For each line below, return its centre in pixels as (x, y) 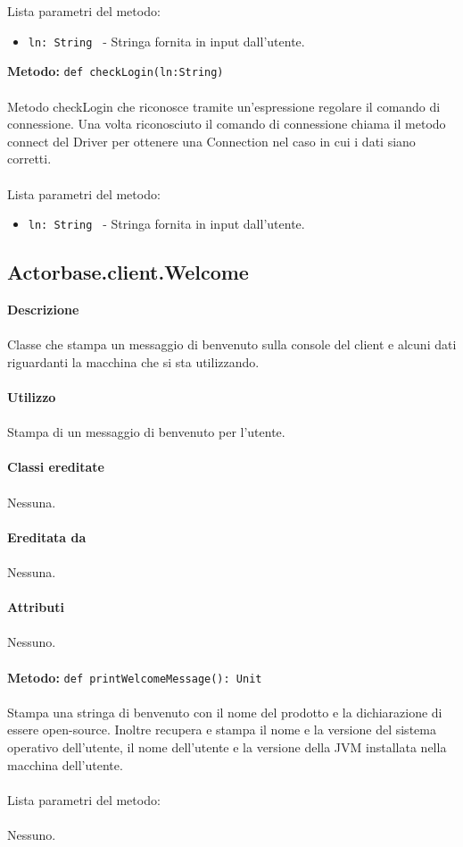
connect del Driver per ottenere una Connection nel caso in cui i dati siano (211, 141)
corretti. (29, 159)
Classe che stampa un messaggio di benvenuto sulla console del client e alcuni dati (232, 344)
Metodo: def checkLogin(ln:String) (116, 71)
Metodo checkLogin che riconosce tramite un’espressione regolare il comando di (224, 106)
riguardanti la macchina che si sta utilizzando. (133, 361)
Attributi (36, 607)
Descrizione (43, 310)
